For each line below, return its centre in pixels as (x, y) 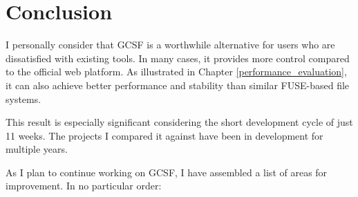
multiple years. (37, 149)
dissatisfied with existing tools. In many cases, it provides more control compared (178, 58)
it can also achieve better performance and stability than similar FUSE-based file (178, 85)
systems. (23, 98)
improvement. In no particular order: (84, 186)
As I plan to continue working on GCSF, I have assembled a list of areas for (167, 172)
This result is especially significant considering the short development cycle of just (179, 122)
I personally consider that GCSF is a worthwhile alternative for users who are (170, 45)
